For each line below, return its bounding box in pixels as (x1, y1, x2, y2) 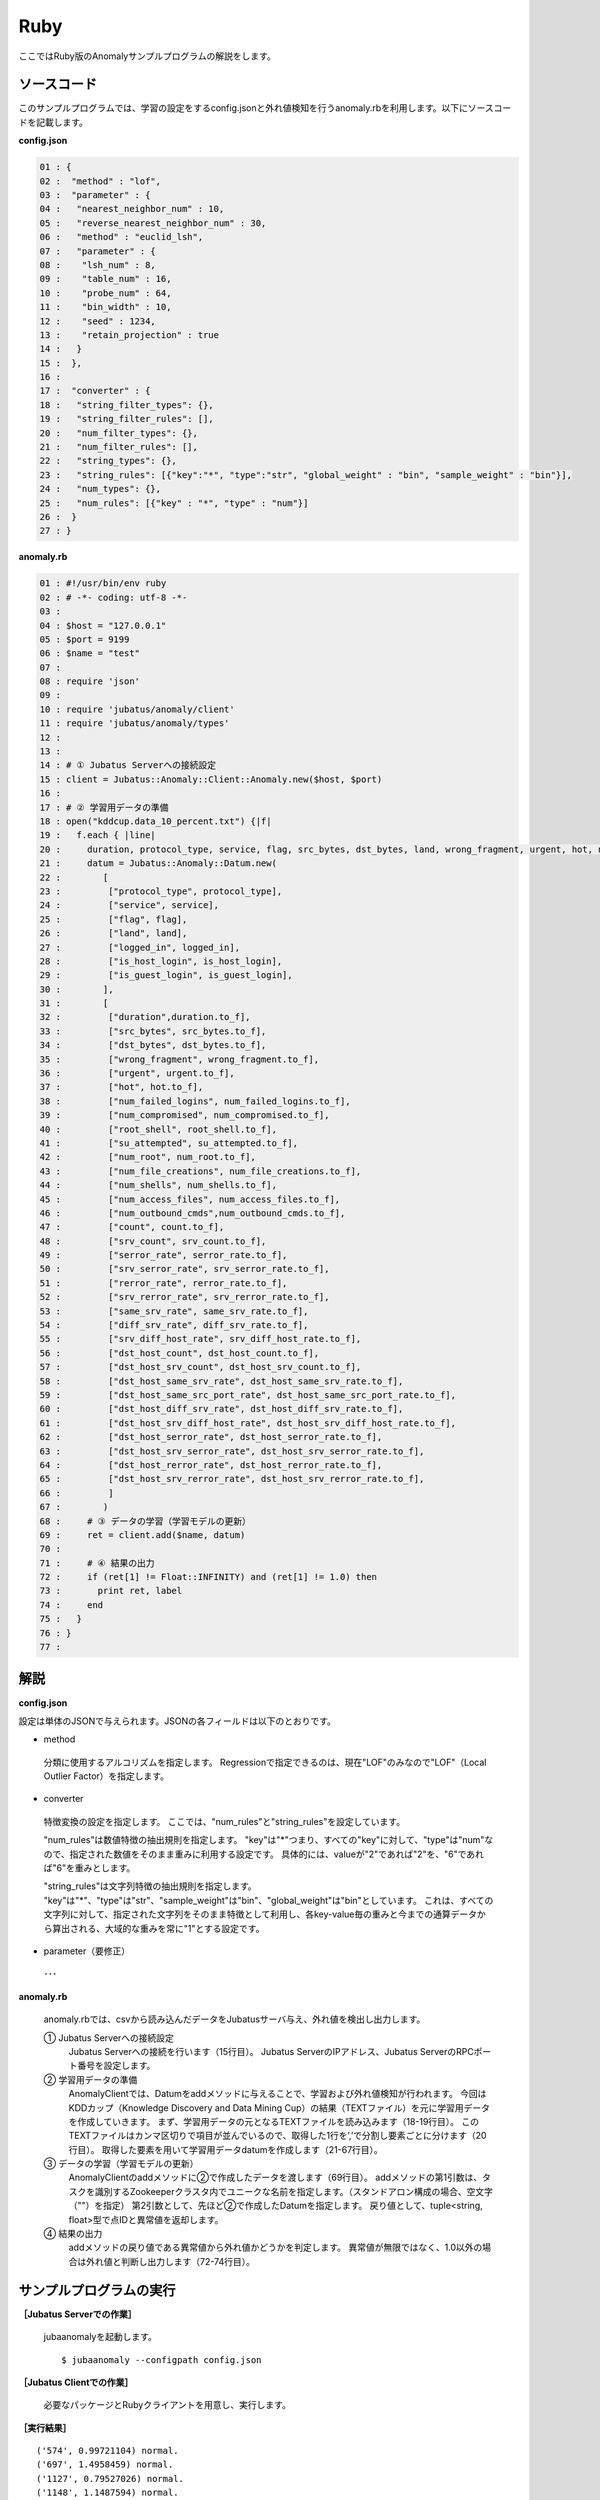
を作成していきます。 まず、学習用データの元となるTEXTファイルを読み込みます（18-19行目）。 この (68, 2115, 480, 2127)
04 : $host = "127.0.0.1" (39, 620, 167, 631)
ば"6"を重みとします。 (43, 1862, 136, 1874)
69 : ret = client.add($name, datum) (39, 1529, 246, 1540)
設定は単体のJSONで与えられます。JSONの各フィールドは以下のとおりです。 (18, 1715, 337, 1727)
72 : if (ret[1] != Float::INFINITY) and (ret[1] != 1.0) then (39, 1571, 378, 1583)
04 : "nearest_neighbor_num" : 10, (39, 203, 225, 215)
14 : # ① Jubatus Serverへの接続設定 (39, 760, 217, 771)
